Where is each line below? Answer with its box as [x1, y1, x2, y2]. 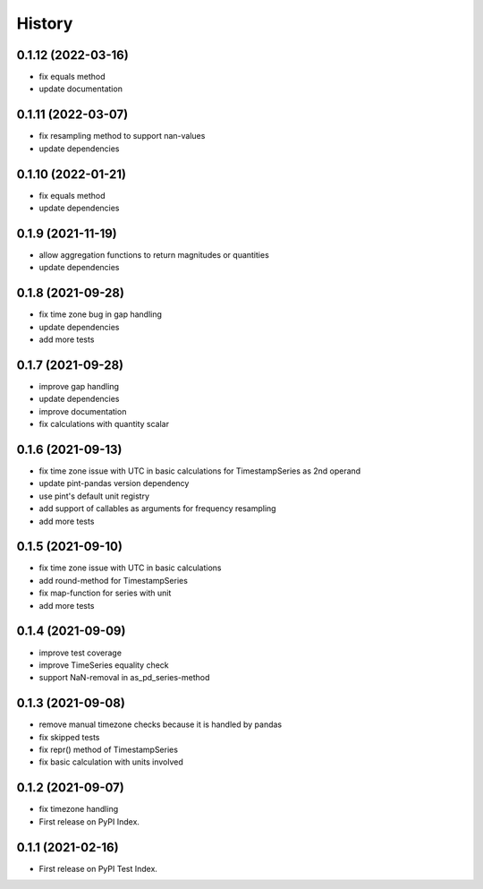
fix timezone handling [38, 804, 119, 815]
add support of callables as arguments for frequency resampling [38, 503, 276, 514]
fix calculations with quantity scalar [38, 419, 170, 430]
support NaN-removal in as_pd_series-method [38, 672, 210, 683]
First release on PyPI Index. [38, 816, 140, 827]
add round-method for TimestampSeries [38, 575, 188, 586]
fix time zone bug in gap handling [38, 309, 163, 320]
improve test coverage [38, 647, 123, 658]
